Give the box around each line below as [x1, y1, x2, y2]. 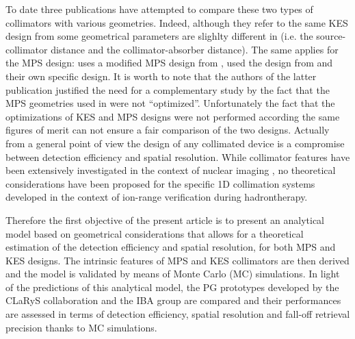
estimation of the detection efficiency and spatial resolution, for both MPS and [5, 240, 336, 254]
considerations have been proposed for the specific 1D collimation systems [5, 176, 315, 190]
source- [316, 29, 346, 43]
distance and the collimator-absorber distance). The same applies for [51, 42, 339, 56]
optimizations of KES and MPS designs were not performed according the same [5, 109, 340, 123]
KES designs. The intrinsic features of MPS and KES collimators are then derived [5, 253, 350, 267]
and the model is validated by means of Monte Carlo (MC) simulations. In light [5, 266, 340, 281]
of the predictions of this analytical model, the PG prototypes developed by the [5, 279, 339, 294]
